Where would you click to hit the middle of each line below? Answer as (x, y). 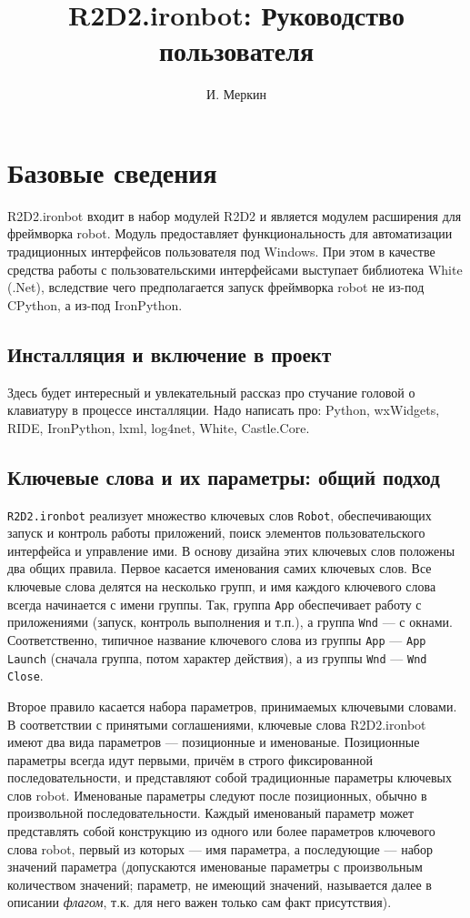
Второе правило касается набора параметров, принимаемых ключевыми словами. (232, 706)
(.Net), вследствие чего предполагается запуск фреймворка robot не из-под (216, 287)
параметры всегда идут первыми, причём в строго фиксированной (190, 759)
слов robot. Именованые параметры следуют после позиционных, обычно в (217, 795)
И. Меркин (236, 94)
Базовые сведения (112, 171)
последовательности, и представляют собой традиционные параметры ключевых (230, 777)
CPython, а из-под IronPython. (95, 304)
